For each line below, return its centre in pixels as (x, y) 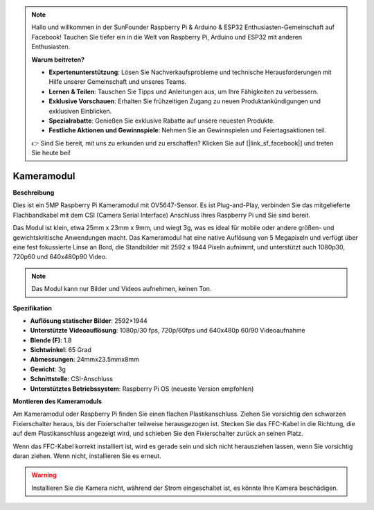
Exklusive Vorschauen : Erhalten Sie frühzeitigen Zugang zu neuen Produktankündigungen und (185, 101)
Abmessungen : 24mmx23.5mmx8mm (85, 360)
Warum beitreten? (58, 60)
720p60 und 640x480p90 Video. (60, 257)
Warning (44, 475)
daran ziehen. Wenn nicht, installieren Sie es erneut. (87, 456)
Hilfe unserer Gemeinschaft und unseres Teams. (118, 82)
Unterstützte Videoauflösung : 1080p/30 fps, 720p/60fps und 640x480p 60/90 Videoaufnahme (168, 331)
